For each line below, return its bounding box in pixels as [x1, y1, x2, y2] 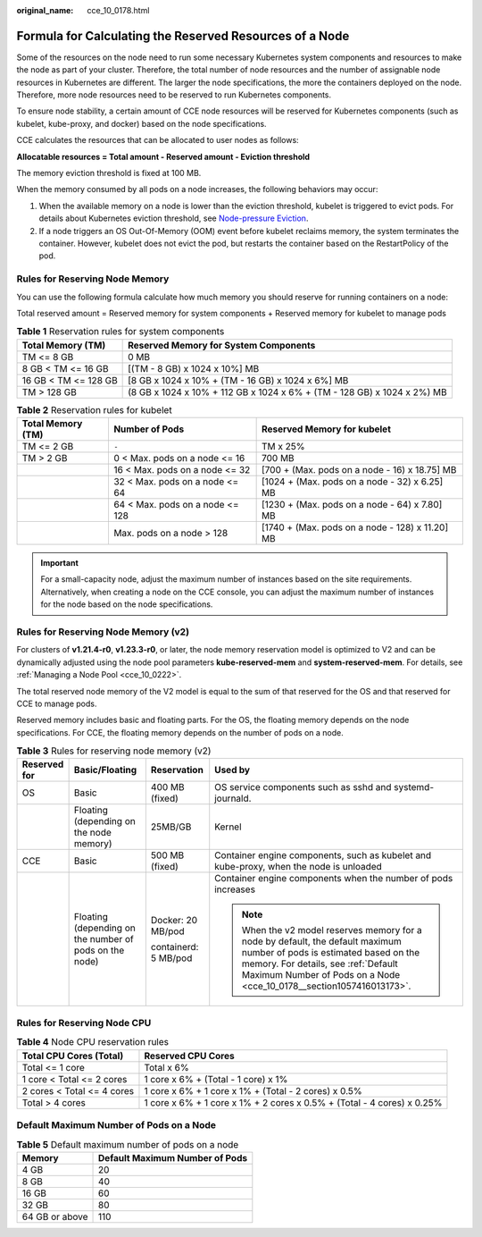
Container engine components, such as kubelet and [214, 849, 432, 862]
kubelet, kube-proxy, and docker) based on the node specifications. [16, 118, 267, 129]
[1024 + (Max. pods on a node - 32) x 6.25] [261, 475, 444, 488]
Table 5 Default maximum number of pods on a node [16, 1138, 239, 1150]
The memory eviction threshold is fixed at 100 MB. [16, 168, 202, 179]
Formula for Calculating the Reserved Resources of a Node [16, 28, 350, 44]
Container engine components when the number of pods [214, 872, 453, 885]
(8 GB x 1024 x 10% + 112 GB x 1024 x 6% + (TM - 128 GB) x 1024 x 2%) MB [128, 385, 447, 398]
